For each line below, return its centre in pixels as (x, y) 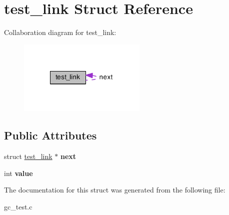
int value (18, 173)
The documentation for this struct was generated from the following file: (115, 190)
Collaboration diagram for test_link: (60, 32)
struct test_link (28, 156)
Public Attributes (50, 135)
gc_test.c (18, 206)
